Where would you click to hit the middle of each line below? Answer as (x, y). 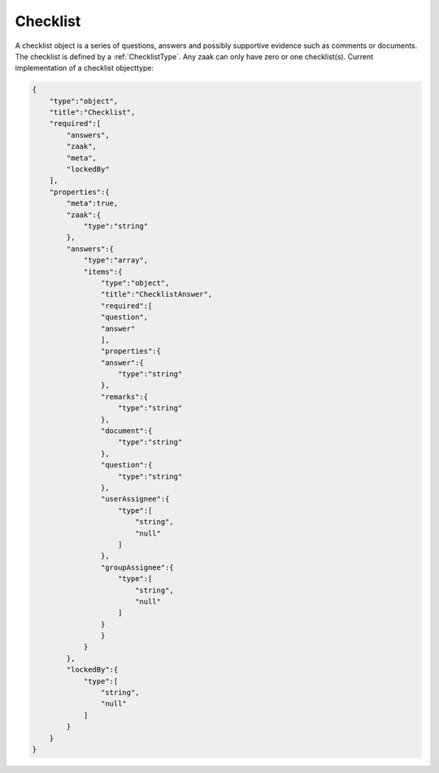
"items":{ (103, 271)
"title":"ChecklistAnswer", (156, 294)
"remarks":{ (124, 397)
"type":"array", (116, 261)
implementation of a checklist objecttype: (85, 68)
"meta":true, (92, 204)
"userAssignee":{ (135, 499)
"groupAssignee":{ (137, 567)
